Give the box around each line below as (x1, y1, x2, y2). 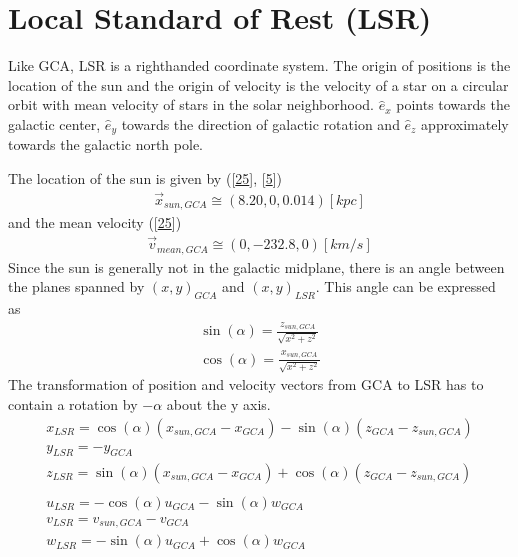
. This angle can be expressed (315, 276, 496, 297)
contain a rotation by (8, 394, 138, 415)
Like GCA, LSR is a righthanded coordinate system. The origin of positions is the (8, 55, 511, 76)
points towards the (396, 94, 510, 115)
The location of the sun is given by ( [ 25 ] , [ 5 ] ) (8, 167, 283, 188)
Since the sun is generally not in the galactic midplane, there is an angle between (8, 256, 505, 277)
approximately (421, 113, 509, 134)
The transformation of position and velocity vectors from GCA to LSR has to (8, 374, 484, 395)
